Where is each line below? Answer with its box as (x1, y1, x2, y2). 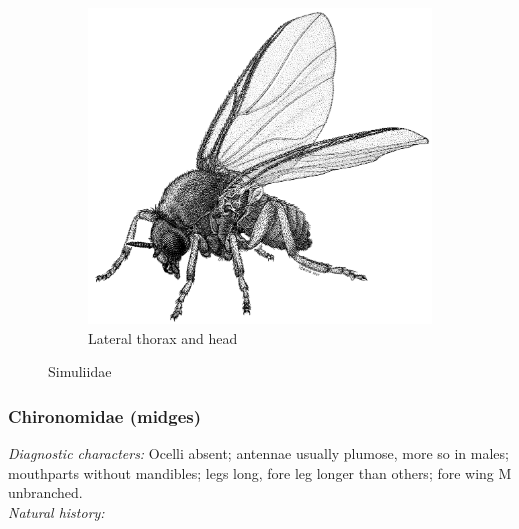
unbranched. (8, 482, 83, 503)
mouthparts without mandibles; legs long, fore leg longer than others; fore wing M (8, 462, 512, 483)
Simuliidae (48, 361, 112, 382)
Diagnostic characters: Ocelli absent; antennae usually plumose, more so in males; (8, 443, 509, 464)
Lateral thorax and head (88, 327, 238, 348)
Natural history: (8, 501, 105, 522)
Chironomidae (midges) (8, 403, 202, 428)
